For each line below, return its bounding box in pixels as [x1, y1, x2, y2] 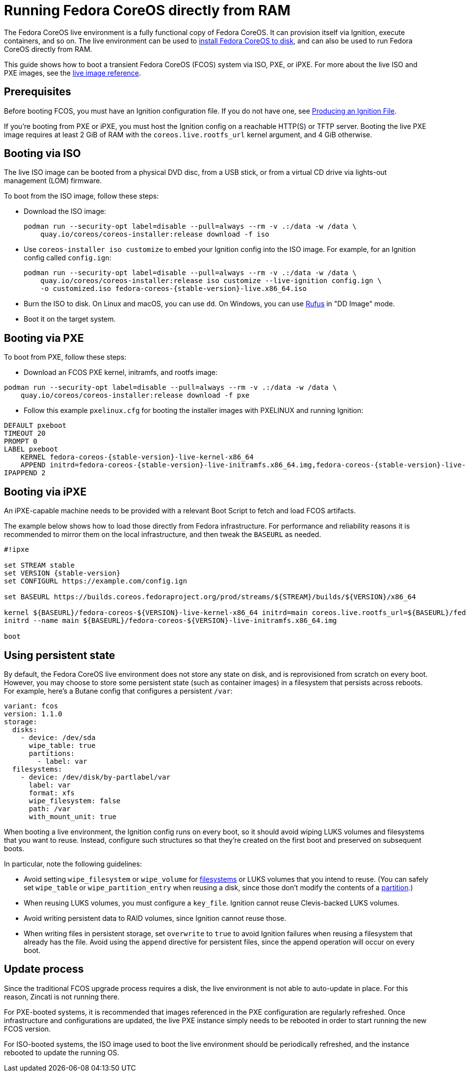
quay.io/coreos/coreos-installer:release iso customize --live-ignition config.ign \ [40, 277, 382, 285]
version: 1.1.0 [4, 709, 63, 718]
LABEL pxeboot [4, 445, 58, 454]
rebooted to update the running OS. [4, 1048, 119, 1057]
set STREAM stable [4, 561, 75, 570]
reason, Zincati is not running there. [4, 992, 120, 1001]
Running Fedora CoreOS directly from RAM [4, 2, 291, 19]
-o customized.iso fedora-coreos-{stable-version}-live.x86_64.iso [40, 285, 307, 293]
